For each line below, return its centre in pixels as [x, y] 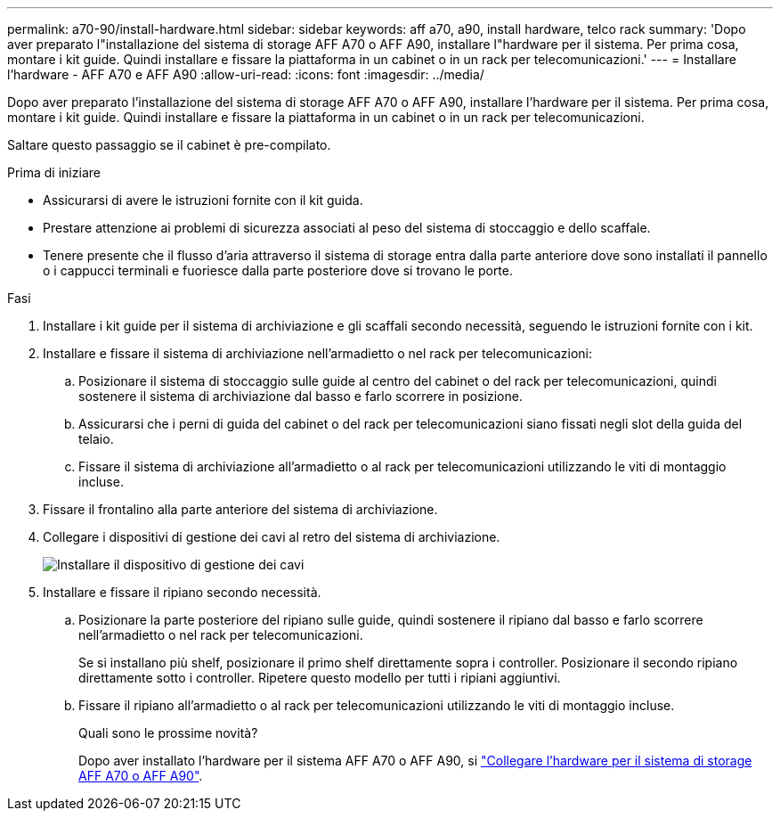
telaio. [96, 439]
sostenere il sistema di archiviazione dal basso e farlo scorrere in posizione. [301, 396]
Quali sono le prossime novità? [168, 733]
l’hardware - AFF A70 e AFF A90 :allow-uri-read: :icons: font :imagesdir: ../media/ [246, 74]
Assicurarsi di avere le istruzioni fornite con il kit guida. [203, 200]
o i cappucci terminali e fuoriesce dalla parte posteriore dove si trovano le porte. [278, 270]
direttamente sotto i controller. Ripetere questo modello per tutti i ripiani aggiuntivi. [320, 678]
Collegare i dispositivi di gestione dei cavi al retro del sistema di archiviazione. [272, 537]
